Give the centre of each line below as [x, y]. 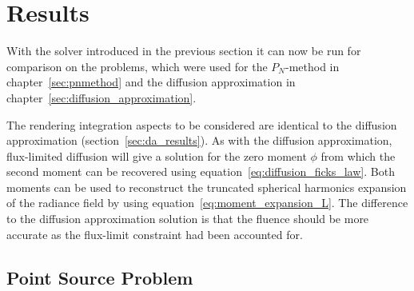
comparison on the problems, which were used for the [137, 66]
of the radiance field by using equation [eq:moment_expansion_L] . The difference [207, 203]
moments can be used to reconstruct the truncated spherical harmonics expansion [207, 187]
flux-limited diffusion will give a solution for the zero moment [157, 155]
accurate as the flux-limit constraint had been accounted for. [155, 234]
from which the [358, 155]
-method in [312, 66]
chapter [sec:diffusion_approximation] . [102, 97]
